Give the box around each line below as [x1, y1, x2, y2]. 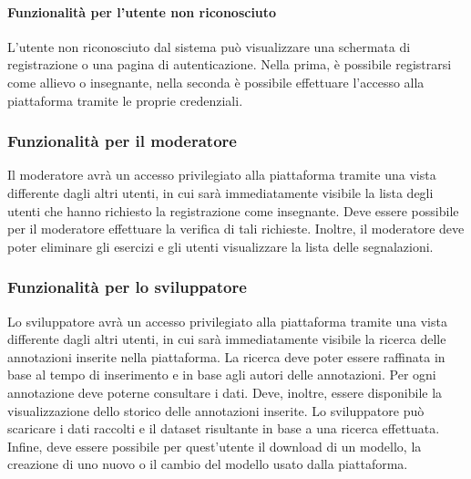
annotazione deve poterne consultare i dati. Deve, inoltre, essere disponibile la [7, 382, 443, 401]
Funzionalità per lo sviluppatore [7, 276, 247, 298]
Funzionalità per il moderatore [7, 130, 237, 152]
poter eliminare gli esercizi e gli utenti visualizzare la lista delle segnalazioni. [7, 236, 434, 255]
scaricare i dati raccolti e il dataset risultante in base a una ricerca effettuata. [7, 419, 440, 438]
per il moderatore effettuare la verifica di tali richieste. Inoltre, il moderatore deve [7, 219, 465, 238]
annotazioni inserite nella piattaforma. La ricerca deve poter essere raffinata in [7, 347, 445, 366]
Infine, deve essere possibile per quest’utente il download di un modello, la [7, 436, 422, 455]
